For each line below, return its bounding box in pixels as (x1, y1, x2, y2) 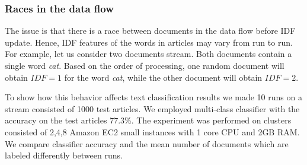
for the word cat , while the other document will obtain (64, 71, 263, 83)
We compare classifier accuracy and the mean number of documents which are (5, 137, 289, 150)
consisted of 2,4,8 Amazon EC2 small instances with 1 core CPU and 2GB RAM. (5, 125, 300, 138)
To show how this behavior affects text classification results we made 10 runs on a (5, 91, 302, 103)
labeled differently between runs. (5, 149, 123, 161)
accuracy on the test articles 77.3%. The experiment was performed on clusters (5, 114, 292, 126)
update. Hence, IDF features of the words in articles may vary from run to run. (5, 36, 293, 48)
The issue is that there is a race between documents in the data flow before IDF (5, 24, 296, 37)
